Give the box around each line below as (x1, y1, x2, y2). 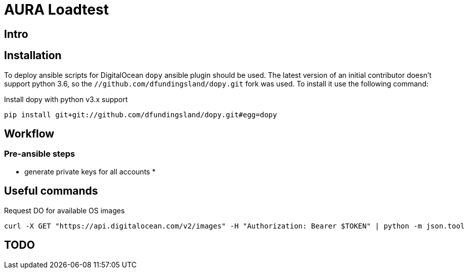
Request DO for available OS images (4, 206, 125, 215)
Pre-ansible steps (4, 149, 75, 159)
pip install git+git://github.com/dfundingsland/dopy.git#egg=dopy (4, 110, 277, 119)
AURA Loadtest (4, 1, 109, 18)
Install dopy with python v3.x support (4, 95, 128, 104)
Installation (4, 49, 62, 62)
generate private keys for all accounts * (24, 167, 156, 176)
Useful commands (4, 185, 98, 198)
